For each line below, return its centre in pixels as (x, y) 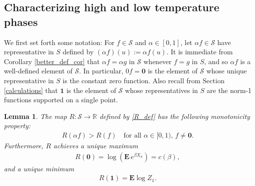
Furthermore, (24, 145)
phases (21, 21)
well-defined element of (38, 71)
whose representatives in (161, 90)
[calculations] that (31, 90)
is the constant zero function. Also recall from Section (143, 80)
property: (17, 126)
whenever (158, 61)
